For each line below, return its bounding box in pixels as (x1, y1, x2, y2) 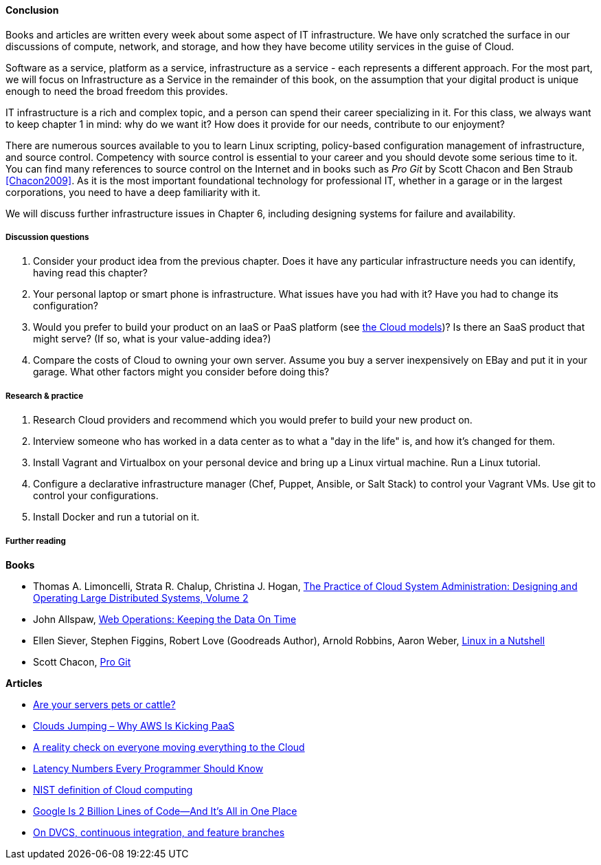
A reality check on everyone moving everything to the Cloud (33, 741, 305, 753)
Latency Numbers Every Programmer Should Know (33, 762, 264, 774)
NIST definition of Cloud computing (33, 783, 193, 796)
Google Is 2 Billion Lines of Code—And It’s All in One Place (33, 804, 297, 817)
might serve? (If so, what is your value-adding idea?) (33, 333, 271, 345)
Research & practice (5, 391, 84, 401)
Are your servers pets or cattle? (33, 698, 176, 710)
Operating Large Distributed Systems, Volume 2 (33, 591, 249, 604)
